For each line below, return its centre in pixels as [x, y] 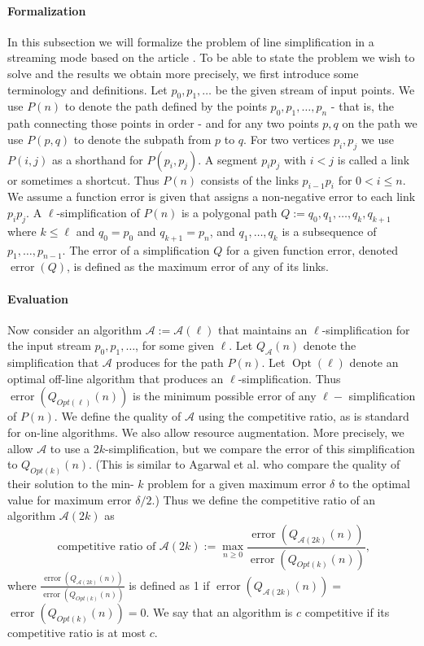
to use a [70, 448]
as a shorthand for [97, 159]
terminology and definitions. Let [87, 89]
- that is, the [362, 106]
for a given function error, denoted [313, 249]
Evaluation [38, 298]
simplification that [53, 362]
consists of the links [249, 179]
